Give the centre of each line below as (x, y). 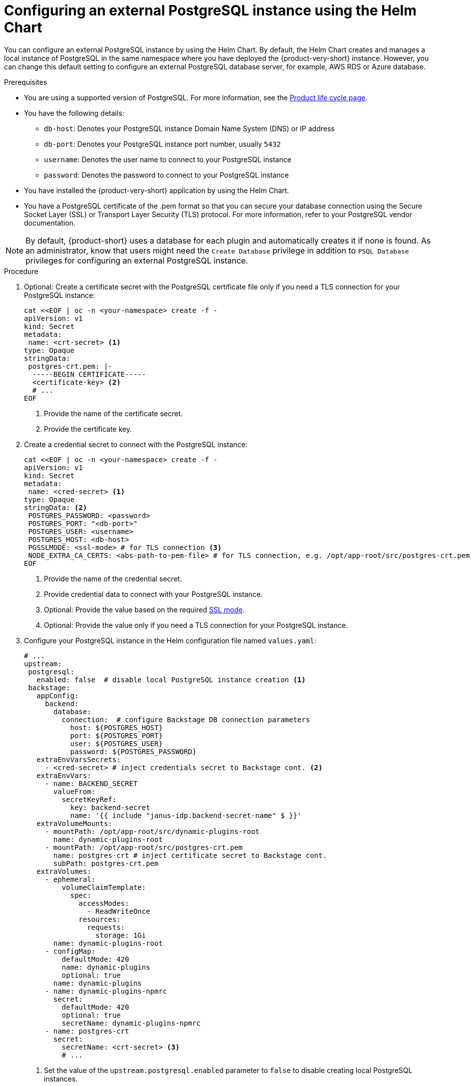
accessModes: (104, 903)
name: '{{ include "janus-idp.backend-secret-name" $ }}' (186, 815)
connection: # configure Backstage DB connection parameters (186, 719)
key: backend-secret (110, 807)
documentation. (50, 223)
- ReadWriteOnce (118, 911)
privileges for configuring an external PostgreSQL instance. (137, 260)
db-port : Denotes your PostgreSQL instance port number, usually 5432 (162, 144)
